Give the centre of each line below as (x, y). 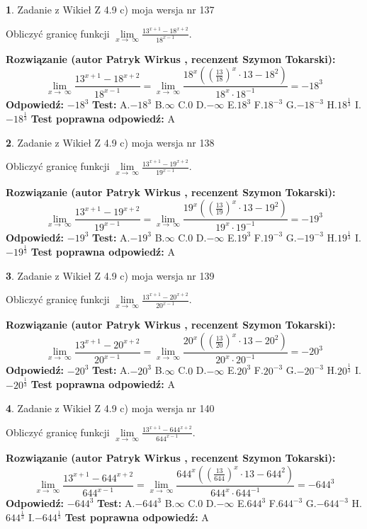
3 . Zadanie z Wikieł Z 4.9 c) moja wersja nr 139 (110, 275)
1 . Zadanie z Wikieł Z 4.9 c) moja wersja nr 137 (110, 9)
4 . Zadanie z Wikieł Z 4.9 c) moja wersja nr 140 (110, 408)
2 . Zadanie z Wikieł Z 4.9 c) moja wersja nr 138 (110, 142)
